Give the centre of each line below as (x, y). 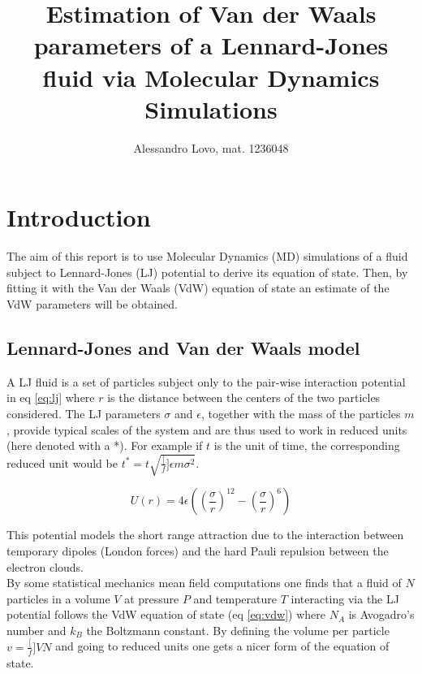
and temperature (235, 598)
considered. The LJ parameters (84, 413)
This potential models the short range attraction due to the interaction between (205, 535)
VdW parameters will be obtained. (92, 304)
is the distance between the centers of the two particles (244, 397)
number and (37, 630)
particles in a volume (58, 598)
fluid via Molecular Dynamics (211, 77)
